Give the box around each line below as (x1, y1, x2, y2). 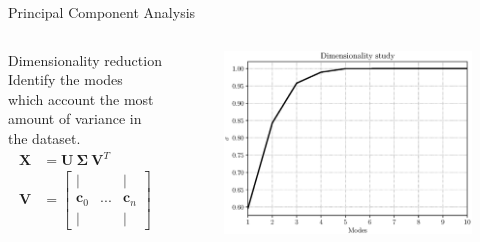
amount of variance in (8, 108, 142, 129)
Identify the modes (8, 69, 123, 90)
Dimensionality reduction (8, 49, 162, 70)
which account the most (8, 88, 154, 109)
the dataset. (8, 127, 81, 148)
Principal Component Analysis (8, 2, 196, 22)
